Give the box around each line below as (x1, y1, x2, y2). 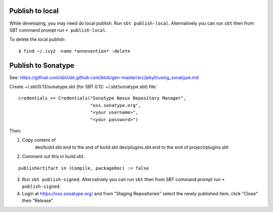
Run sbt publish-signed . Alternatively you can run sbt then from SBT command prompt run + (22, 176, 225, 182)
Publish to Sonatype (9, 61, 74, 70)
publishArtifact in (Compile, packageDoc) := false (18, 165, 149, 171)
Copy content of (22, 137, 56, 143)
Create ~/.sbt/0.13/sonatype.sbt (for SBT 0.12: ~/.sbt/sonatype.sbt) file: (9, 83, 157, 89)
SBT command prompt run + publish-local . (9, 27, 107, 33)
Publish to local (9, 7, 59, 15)
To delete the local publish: (9, 36, 66, 42)
